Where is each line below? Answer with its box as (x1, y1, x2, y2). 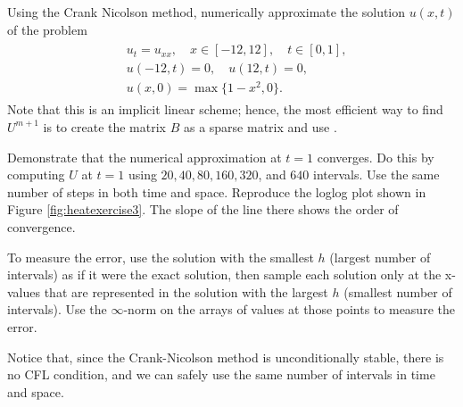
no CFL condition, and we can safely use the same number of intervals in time (7, 365, 435, 384)
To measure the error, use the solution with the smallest (7, 247, 314, 266)
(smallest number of (343, 282, 452, 301)
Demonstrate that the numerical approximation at (7, 147, 282, 166)
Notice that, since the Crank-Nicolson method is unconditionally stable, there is (7, 347, 444, 366)
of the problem (7, 20, 87, 38)
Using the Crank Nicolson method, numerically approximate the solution (7, 3, 406, 21)
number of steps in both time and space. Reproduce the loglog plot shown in (7, 182, 426, 201)
